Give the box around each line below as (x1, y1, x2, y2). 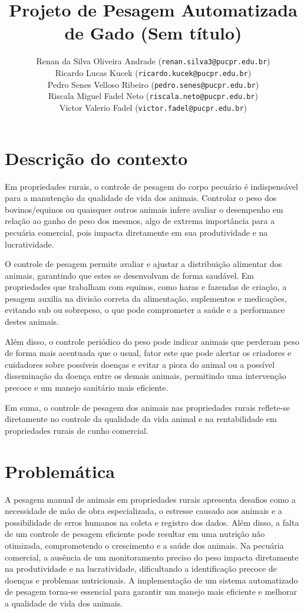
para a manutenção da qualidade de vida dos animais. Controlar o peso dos (5, 192, 277, 204)
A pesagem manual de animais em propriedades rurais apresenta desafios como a (5, 493, 296, 505)
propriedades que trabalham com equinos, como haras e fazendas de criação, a (5, 281, 287, 293)
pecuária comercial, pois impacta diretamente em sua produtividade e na (5, 226, 268, 238)
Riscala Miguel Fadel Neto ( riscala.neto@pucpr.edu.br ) (48, 90, 258, 102)
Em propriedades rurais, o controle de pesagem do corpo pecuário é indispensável (5, 180, 298, 192)
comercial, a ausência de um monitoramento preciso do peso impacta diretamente (5, 551, 299, 563)
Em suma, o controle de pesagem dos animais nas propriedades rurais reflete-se (5, 401, 290, 413)
